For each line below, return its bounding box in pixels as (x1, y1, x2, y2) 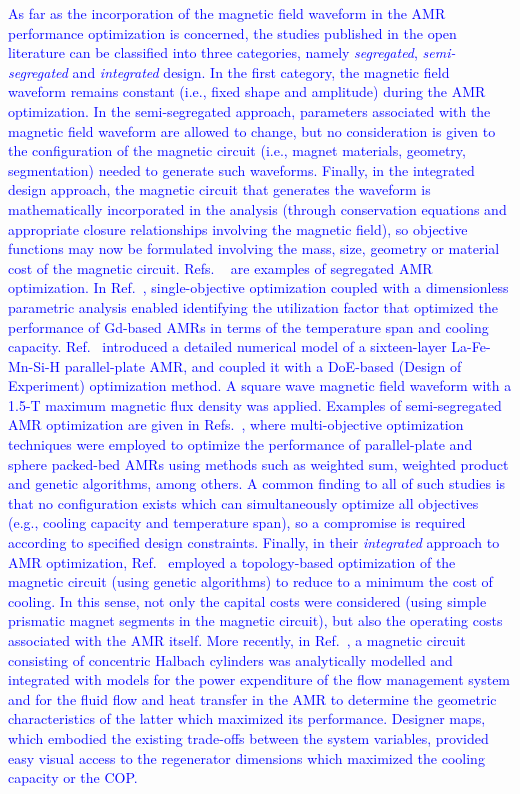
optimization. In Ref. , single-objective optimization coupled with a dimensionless (8, 277, 509, 298)
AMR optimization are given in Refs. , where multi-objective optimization (8, 414, 464, 435)
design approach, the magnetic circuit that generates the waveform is (8, 179, 431, 200)
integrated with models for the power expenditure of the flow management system (8, 669, 511, 690)
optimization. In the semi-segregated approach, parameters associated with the (8, 100, 491, 121)
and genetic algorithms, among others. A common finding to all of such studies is (8, 473, 506, 494)
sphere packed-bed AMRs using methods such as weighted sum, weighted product (8, 453, 509, 474)
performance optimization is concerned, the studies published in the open (8, 22, 457, 43)
